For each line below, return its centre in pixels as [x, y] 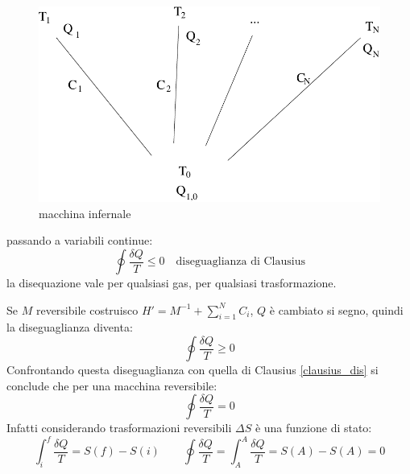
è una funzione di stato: [313, 428]
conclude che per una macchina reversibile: [112, 385]
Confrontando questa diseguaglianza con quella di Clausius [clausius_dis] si [193, 369]
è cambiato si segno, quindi [336, 309]
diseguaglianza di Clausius [241, 262]
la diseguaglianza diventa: [70, 327]
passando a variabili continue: [80, 240]
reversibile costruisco [87, 309]
